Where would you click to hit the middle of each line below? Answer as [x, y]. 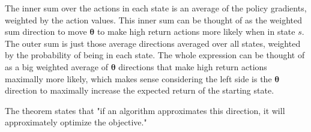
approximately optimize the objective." [76, 122]
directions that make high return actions [193, 66]
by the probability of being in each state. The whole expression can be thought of [155, 55]
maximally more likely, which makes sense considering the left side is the [138, 78]
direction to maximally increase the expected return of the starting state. [140, 90]
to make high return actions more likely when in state [196, 31]
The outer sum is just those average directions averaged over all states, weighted [153, 43]
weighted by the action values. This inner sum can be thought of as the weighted [153, 19]
